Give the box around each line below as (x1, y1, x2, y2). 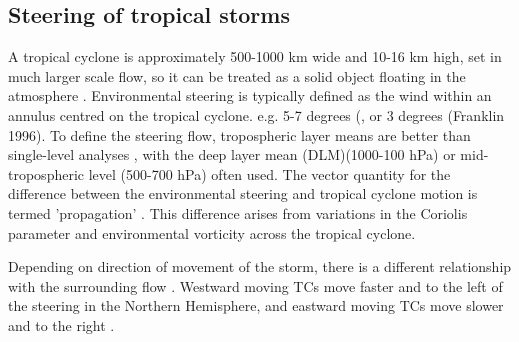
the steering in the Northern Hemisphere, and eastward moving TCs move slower (8, 295, 504, 316)
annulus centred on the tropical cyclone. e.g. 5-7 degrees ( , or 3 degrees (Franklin (8, 104, 505, 125)
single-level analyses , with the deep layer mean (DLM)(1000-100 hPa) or (8, 144, 456, 165)
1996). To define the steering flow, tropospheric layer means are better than (8, 124, 471, 145)
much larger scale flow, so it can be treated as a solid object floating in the (8, 65, 466, 86)
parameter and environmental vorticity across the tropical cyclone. (8, 222, 416, 243)
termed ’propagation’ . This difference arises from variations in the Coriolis (8, 202, 468, 223)
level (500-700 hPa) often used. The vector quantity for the (88, 163, 451, 184)
